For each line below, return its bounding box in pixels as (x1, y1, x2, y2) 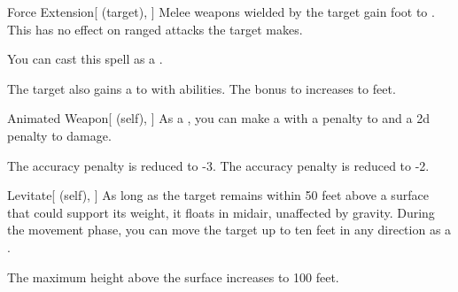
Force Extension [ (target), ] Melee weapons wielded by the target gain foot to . (7, 3, 435, 20)
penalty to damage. (7, 126, 112, 144)
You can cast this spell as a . (7, 50, 163, 68)
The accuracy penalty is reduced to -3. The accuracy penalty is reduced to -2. (7, 156, 430, 174)
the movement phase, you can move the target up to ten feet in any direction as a (7, 220, 452, 239)
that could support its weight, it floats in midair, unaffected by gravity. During (7, 203, 435, 221)
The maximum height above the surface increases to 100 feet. (7, 267, 339, 286)
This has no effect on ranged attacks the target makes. (7, 19, 303, 38)
